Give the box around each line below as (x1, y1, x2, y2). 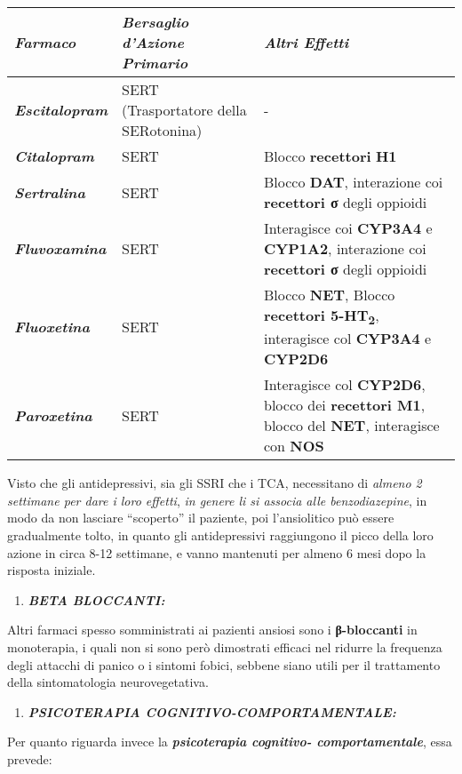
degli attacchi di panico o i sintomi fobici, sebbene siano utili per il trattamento (7, 655, 441, 674)
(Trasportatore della (122, 100, 247, 120)
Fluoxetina (14, 316, 90, 338)
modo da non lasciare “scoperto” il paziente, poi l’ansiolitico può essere (7, 508, 394, 527)
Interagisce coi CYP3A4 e (264, 218, 433, 238)
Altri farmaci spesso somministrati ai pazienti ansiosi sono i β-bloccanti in (7, 620, 418, 639)
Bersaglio (122, 12, 189, 32)
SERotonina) (122, 120, 203, 140)
